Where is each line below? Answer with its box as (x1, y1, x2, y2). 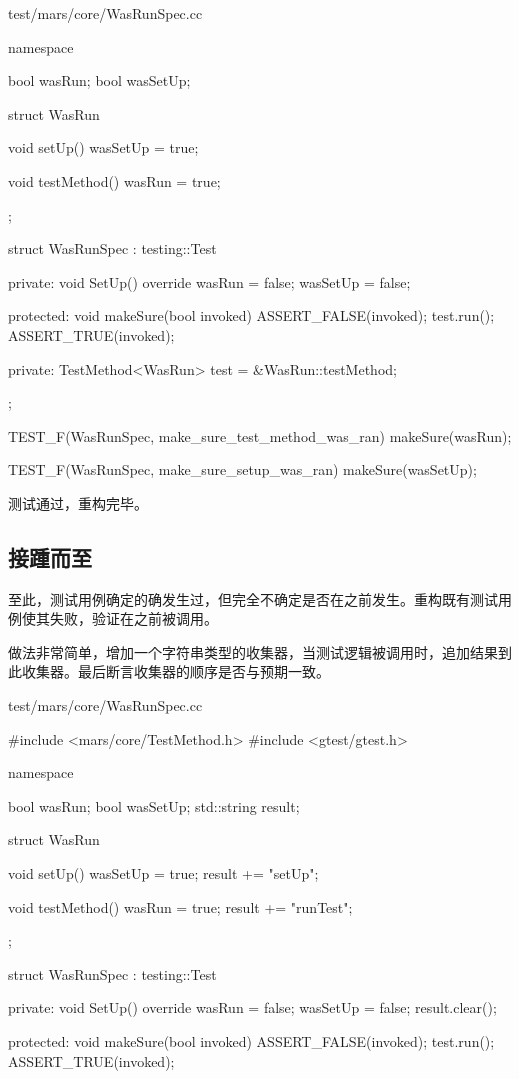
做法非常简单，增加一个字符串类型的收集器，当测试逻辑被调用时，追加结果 (8, 641, 498, 662)
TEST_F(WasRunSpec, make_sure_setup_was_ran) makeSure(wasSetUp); (8, 459, 477, 480)
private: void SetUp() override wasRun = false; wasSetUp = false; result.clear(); (8, 997, 497, 1018)
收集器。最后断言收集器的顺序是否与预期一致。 (21, 661, 330, 682)
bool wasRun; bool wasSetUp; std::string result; (8, 795, 300, 816)
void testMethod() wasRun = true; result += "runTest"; (8, 896, 353, 917)
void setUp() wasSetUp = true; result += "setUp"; (8, 863, 319, 884)
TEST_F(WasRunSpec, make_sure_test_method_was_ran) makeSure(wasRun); (8, 425, 512, 446)
